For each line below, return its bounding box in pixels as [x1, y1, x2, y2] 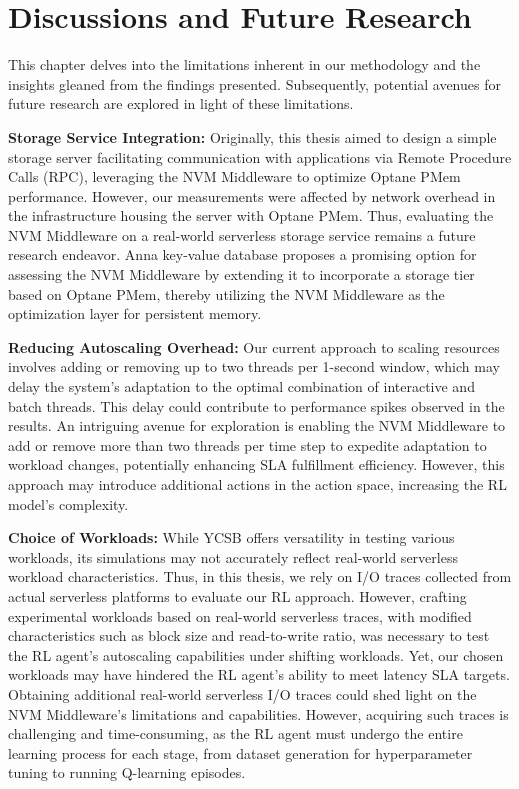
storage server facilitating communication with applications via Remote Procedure [8, 146, 512, 167]
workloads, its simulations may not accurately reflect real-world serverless [8, 546, 458, 567]
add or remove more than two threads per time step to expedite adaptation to [8, 434, 487, 455]
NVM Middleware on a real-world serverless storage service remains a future [8, 224, 476, 245]
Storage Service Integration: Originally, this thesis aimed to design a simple [8, 126, 497, 147]
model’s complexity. [8, 493, 129, 514]
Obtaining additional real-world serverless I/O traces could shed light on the [8, 683, 477, 704]
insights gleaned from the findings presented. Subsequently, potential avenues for [8, 73, 501, 94]
